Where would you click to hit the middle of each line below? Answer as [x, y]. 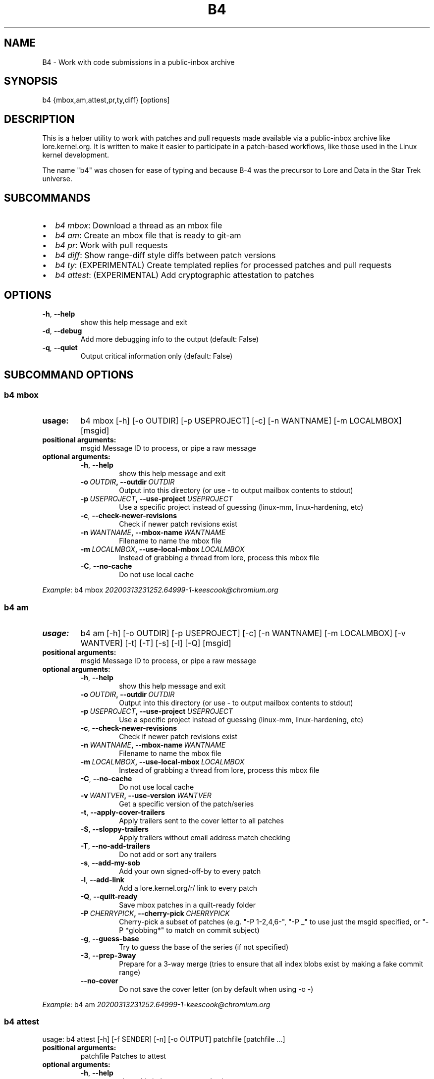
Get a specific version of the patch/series [187, 804]
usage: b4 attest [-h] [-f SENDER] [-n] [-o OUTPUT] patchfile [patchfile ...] [164, 1039]
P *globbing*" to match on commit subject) [189, 930]
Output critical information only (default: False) [157, 356]
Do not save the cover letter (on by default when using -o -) [216, 989]
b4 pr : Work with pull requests [111, 245]
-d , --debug [62, 330]
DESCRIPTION [39, 119]
